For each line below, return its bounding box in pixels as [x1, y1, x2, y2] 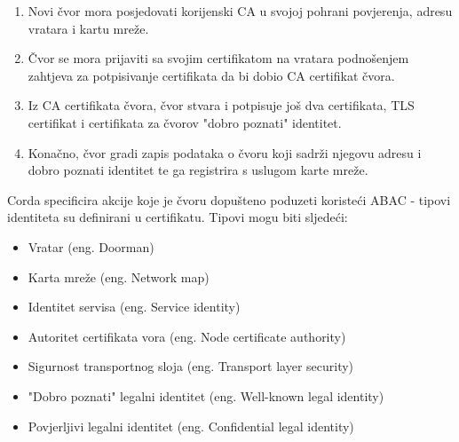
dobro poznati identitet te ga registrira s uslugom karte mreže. [28, 161, 368, 179]
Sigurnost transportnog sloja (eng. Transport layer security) [28, 357, 354, 375]
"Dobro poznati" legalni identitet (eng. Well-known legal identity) [28, 386, 384, 405]
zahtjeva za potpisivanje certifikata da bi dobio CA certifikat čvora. [28, 66, 395, 84]
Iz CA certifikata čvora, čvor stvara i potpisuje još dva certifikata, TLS [28, 96, 415, 114]
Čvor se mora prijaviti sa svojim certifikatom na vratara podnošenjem [28, 49, 409, 67]
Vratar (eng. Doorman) [28, 237, 154, 256]
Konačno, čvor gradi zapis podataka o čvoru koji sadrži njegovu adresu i [28, 143, 422, 162]
